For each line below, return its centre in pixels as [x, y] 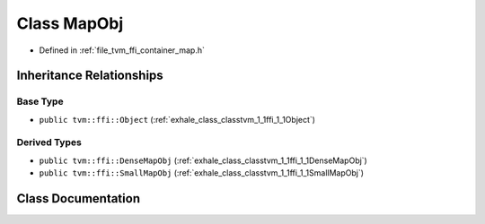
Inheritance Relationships [90, 76]
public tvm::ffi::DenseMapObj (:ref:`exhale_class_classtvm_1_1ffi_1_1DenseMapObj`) [203, 160]
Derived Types [49, 142]
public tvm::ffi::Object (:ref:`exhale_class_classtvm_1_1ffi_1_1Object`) [177, 119]
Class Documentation [79, 198]
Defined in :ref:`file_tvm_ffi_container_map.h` [122, 50]
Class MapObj [70, 23]
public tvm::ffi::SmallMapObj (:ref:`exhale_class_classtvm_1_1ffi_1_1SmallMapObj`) [201, 173]
